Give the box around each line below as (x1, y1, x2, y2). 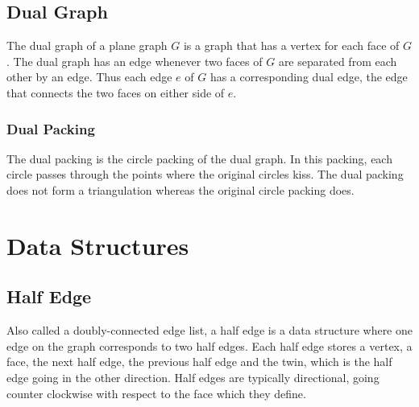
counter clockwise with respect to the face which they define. (6, 384, 306, 401)
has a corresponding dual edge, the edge (209, 68, 408, 85)
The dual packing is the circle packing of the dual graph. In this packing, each (6, 150, 392, 166)
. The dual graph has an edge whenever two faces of (6, 52, 263, 69)
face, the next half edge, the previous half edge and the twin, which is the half (6, 353, 392, 370)
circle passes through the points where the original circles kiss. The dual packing (6, 166, 404, 183)
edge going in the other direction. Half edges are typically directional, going (6, 368, 380, 385)
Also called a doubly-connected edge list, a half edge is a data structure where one (6, 322, 413, 339)
